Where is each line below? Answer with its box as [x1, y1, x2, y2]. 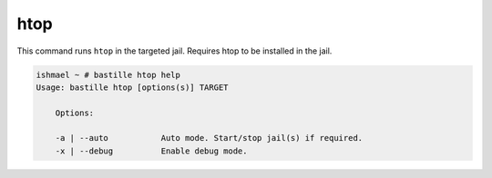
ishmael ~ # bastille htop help [36, 69, 181, 80]
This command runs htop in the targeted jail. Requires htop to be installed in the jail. [16, 45, 333, 56]
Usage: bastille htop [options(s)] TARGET [36, 82, 229, 93]
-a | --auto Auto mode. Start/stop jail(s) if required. [55, 133, 364, 143]
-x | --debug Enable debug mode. [55, 145, 248, 156]
